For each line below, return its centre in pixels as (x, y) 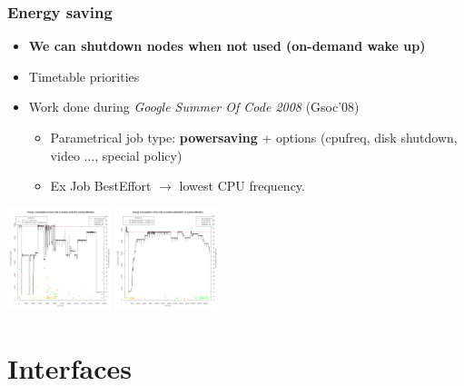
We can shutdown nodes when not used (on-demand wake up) (227, 46)
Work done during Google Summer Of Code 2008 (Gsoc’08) (194, 107)
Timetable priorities (84, 76)
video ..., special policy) (116, 155)
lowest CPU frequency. (242, 186)
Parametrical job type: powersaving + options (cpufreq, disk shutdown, (254, 137)
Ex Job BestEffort (101, 186)
